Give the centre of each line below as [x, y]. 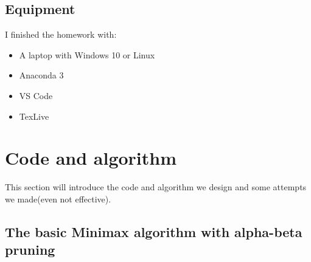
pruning [30, 250]
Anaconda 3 [41, 75]
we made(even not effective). [58, 198]
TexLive [34, 116]
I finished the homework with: [61, 34]
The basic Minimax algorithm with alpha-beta [154, 231]
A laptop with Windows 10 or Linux [87, 54]
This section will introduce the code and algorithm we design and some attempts [156, 187]
